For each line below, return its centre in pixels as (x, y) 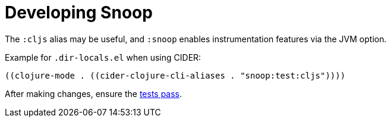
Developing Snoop (79, 12)
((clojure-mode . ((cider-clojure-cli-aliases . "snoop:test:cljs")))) (175, 75)
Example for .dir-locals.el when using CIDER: (103, 57)
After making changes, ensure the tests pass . (94, 93)
